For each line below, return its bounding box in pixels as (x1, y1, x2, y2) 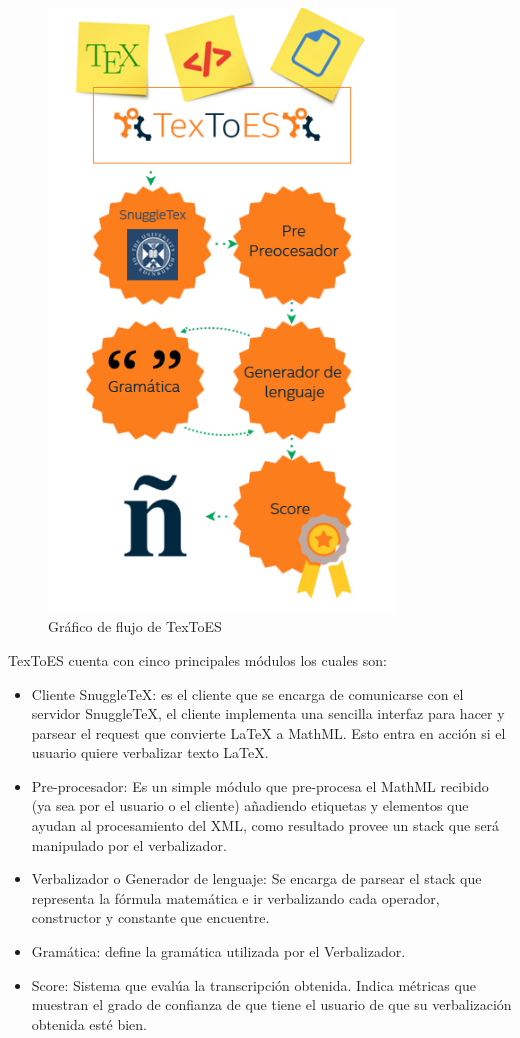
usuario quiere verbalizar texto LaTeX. (31, 742, 269, 763)
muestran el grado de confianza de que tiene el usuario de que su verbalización (31, 994, 512, 1015)
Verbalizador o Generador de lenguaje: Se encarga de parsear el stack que (31, 868, 482, 889)
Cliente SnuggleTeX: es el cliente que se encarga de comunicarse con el (31, 683, 464, 704)
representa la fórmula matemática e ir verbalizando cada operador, (31, 887, 440, 908)
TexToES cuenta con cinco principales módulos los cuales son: (8, 649, 387, 670)
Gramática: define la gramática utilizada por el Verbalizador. (31, 941, 406, 962)
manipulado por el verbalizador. (31, 834, 227, 855)
